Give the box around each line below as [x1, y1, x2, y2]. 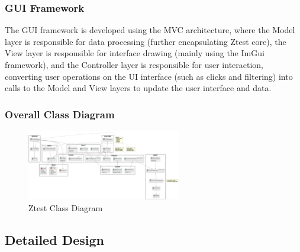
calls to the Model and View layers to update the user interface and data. [5, 82, 272, 94]
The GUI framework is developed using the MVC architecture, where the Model [5, 24, 295, 36]
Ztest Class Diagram [28, 201, 103, 214]
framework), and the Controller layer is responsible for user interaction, [5, 59, 264, 70]
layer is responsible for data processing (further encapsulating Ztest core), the [5, 35, 286, 47]
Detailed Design [5, 230, 104, 248]
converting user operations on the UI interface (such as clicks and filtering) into [5, 70, 293, 82]
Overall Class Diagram [5, 106, 115, 121]
